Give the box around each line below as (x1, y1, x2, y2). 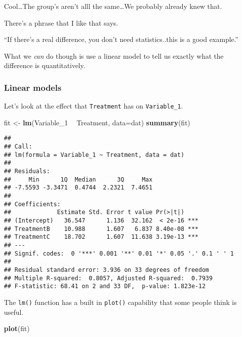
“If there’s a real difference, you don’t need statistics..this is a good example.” (4, 34, 239, 44)
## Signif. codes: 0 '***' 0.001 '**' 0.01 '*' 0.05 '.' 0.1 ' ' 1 (4, 250, 234, 257)
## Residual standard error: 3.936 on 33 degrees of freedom (4, 266, 209, 273)
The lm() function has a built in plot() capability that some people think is (4, 297, 237, 307)
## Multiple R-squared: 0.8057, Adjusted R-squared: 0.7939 (4, 274, 213, 282)
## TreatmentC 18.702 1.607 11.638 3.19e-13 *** (4, 233, 199, 241)
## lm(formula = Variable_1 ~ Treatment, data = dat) (4, 151, 185, 158)
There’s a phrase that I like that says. (4, 17, 118, 28)
